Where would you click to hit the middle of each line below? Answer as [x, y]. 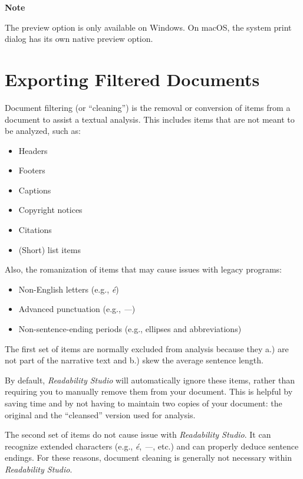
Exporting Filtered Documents [132, 79]
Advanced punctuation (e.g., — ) [77, 309]
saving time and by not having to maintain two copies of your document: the [144, 403]
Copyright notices [50, 210]
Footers [32, 170]
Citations [35, 230]
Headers [33, 150]
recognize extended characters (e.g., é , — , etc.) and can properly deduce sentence [152, 446]
